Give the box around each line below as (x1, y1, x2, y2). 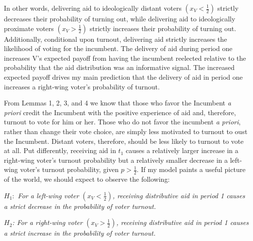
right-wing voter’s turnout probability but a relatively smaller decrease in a (4, 155, 228, 165)
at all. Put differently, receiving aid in (4, 145, 116, 155)
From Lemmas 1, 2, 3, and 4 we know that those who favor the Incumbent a (4, 98, 231, 108)
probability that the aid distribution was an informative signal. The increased (4, 62, 235, 72)
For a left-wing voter (17, 190, 79, 200)
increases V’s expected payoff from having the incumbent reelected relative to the (4, 52, 246, 63)
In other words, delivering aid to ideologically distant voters (4, 3, 182, 13)
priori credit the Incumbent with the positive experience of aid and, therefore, (4, 107, 236, 117)
